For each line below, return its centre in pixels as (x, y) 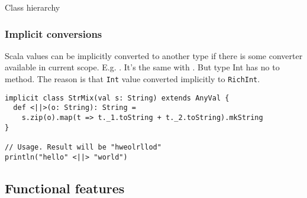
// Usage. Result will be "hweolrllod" (83, 147)
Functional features (65, 188)
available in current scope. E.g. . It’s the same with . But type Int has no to (142, 67)
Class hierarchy (33, 7)
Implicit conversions (54, 33)
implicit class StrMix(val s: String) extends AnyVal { (117, 98)
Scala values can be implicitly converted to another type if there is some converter (154, 55)
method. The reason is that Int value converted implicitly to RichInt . (133, 79)
